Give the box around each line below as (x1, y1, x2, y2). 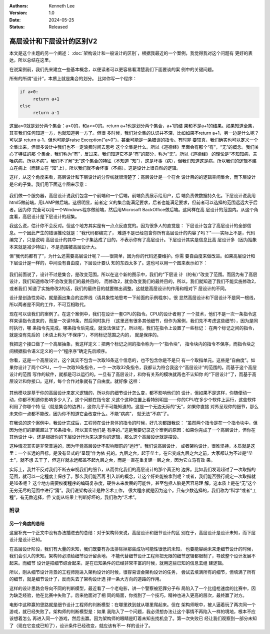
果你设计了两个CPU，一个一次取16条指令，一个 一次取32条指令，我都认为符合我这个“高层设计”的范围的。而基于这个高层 (9, 364, 257, 370)
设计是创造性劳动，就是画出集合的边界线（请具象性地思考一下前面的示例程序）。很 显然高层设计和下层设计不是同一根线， (9, 294, 258, 300)
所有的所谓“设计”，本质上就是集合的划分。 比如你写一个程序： (9, 76, 137, 82)
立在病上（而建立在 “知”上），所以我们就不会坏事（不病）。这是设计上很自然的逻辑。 (9, 165, 181, 171)
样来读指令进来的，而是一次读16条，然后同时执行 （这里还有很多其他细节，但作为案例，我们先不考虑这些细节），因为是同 (9, 318, 258, 324)
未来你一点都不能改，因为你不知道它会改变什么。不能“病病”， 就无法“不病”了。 (9, 411, 172, 417)
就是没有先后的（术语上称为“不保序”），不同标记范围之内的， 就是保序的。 (9, 332, 161, 338)
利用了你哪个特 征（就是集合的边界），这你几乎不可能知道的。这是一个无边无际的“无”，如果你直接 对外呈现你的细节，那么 (9, 404, 259, 410)
